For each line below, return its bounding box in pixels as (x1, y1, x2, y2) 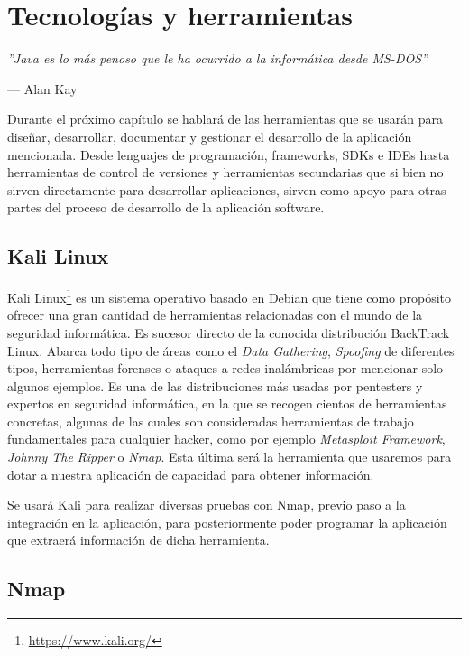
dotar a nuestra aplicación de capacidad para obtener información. (7, 464, 374, 483)
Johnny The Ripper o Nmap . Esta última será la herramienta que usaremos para (7, 447, 452, 466)
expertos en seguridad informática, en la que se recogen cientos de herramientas (7, 394, 447, 413)
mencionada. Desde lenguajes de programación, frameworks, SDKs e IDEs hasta (7, 145, 450, 164)
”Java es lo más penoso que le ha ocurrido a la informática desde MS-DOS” (7, 49, 428, 68)
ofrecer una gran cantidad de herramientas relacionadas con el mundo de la (7, 305, 423, 324)
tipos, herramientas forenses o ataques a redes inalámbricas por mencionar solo (7, 359, 444, 378)
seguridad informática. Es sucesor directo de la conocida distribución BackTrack (7, 323, 450, 342)
